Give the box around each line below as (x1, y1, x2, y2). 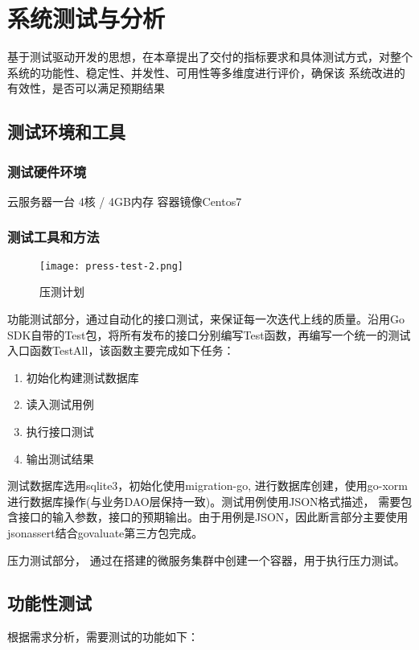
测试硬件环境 (7, 161, 87, 181)
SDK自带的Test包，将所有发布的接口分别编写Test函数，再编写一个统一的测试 (7, 326, 411, 343)
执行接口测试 (26, 422, 94, 439)
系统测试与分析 (7, 2, 166, 35)
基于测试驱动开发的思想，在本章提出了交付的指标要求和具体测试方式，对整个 (7, 48, 413, 65)
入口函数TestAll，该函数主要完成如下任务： (7, 342, 235, 359)
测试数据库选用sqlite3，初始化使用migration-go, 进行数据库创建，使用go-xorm (7, 477, 408, 494)
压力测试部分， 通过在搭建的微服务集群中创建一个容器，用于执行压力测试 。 (7, 551, 405, 568)
